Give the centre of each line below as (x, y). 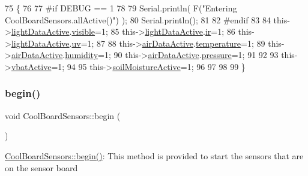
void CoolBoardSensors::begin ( (63, 115)
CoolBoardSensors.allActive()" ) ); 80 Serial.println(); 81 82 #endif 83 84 (138, 19)
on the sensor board (41, 167)
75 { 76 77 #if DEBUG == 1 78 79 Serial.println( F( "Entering (121, 8)
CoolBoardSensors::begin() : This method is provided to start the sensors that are (154, 155)
